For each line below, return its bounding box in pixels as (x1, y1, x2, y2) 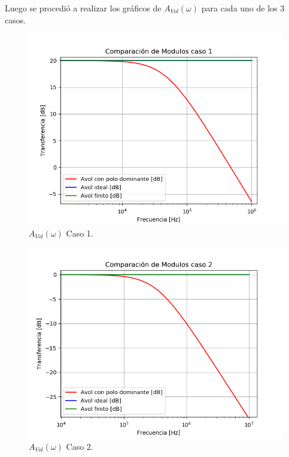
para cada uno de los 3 (201, 2, 285, 14)
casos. (5, 13, 26, 26)
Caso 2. (66, 440, 93, 452)
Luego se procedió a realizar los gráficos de (5, 2, 162, 14)
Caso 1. (66, 226, 93, 239)
